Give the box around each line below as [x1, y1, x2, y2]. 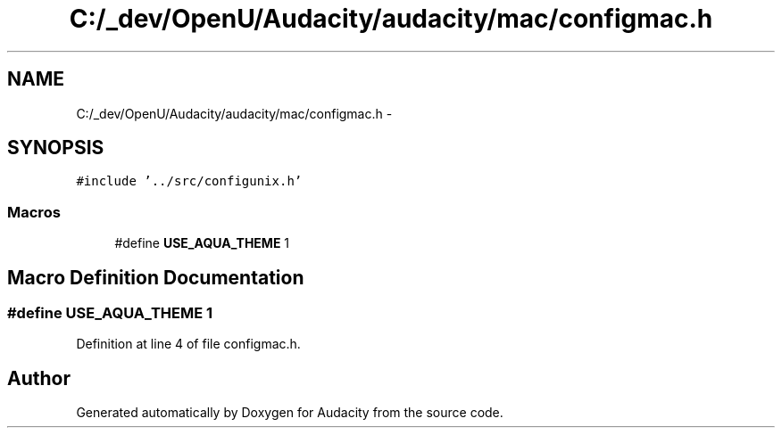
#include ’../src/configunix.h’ [76, 174, 303, 189]
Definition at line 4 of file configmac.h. [76, 336, 301, 352]
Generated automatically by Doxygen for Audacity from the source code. [76, 405, 503, 421]
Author [7, 366, 71, 390]
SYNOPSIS [7, 136, 104, 160]
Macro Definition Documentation [7, 266, 304, 289]
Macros [7, 202, 61, 221]
